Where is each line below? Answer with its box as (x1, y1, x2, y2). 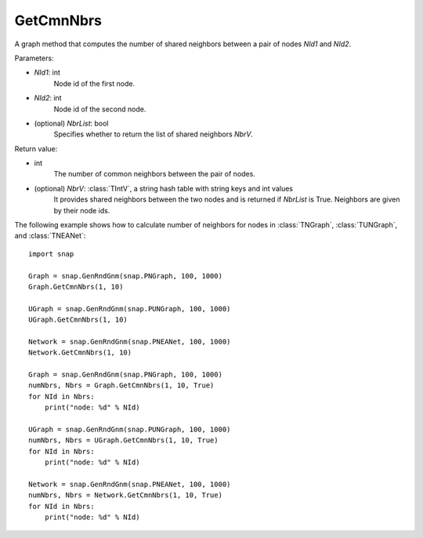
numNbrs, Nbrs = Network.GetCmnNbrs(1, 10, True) (28, 491, 223, 500)
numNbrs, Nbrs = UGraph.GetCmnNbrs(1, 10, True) (28, 436, 219, 445)
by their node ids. (53, 205, 110, 215)
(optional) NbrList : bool (34, 118, 109, 128)
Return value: (14, 144, 58, 153)
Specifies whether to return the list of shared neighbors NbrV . (53, 129, 254, 139)
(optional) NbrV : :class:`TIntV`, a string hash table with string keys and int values (34, 184, 294, 193)
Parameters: (14, 53, 54, 63)
